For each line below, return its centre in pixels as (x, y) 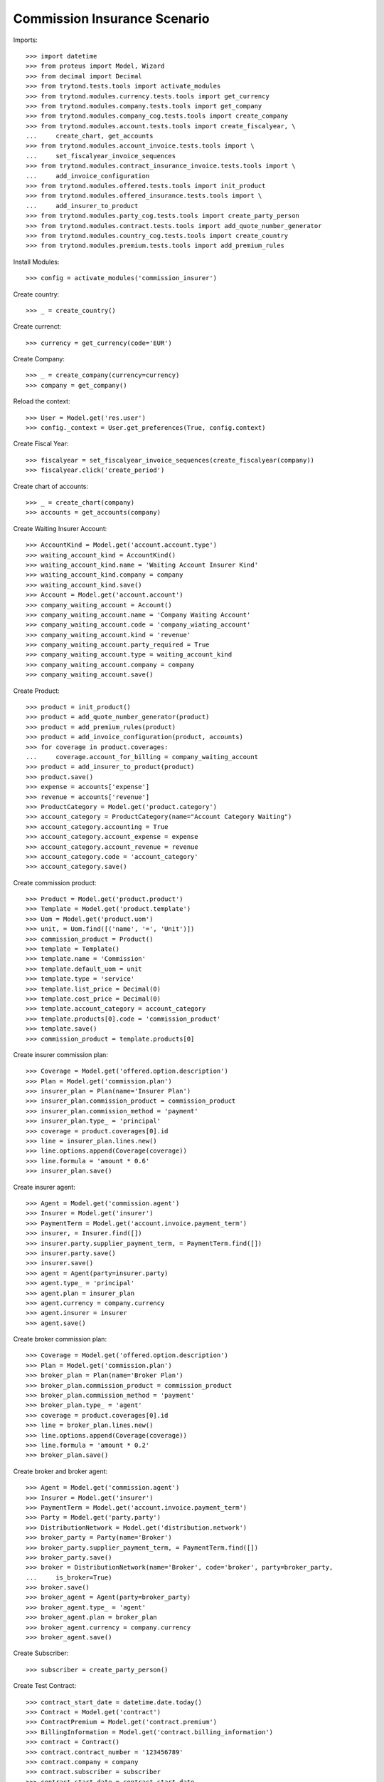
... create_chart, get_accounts (90, 136)
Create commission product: (55, 882)
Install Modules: (36, 262)
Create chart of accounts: (51, 486)
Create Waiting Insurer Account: (60, 528)
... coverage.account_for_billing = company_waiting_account (142, 757)
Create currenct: (37, 326)
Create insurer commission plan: (60, 1054)
